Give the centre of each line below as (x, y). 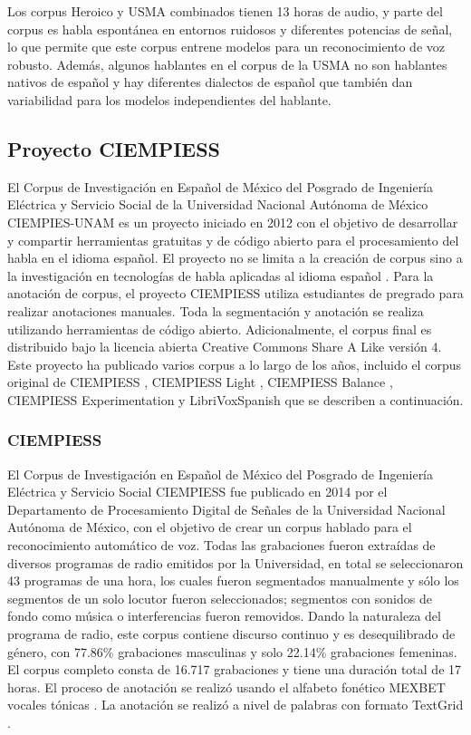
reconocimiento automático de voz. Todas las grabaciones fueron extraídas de (221, 545)
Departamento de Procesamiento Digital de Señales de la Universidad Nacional (226, 509)
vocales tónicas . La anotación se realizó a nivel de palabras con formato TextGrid (235, 705)
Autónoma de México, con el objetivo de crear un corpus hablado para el (210, 527)
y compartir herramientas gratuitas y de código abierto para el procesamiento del (233, 240)
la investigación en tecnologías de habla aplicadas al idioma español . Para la (221, 275)
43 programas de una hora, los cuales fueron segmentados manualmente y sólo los (233, 580)
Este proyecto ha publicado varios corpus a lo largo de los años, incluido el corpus (234, 364)
